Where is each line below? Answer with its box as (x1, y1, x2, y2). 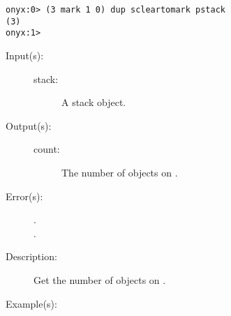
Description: (6, 249, 57, 264)
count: (33, 142, 60, 156)
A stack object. (61, 95, 126, 110)
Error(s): (6, 188, 43, 203)
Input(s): (6, 47, 44, 62)
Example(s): (6, 296, 57, 310)
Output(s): (6, 118, 52, 133)
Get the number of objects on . (33, 272, 166, 287)
